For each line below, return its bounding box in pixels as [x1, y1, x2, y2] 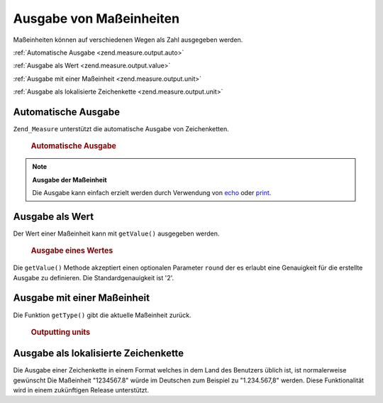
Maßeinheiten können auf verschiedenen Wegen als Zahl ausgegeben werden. [13, 35, 243, 44]
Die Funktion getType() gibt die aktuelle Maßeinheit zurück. [13, 311, 191, 319]
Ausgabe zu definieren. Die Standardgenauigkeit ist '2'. [13, 273, 174, 282]
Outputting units [30, 327, 91, 337]
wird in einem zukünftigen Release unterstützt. [13, 386, 149, 394]
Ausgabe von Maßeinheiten [13, 11, 180, 26]
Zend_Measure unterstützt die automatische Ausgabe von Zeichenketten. [13, 125, 230, 133]
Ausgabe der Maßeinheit [32, 175, 107, 184]
